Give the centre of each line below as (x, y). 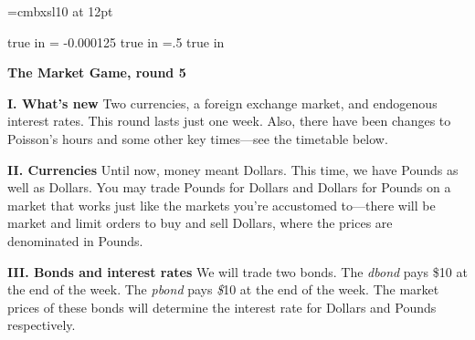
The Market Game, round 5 (97, 72)
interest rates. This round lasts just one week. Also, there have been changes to (229, 121)
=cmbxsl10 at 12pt (60, 11)
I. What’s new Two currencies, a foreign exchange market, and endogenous (222, 103)
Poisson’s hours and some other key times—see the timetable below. (198, 138)
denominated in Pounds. (75, 240)
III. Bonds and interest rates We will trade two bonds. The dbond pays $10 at (237, 271)
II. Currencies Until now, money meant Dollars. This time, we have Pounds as (233, 169)
